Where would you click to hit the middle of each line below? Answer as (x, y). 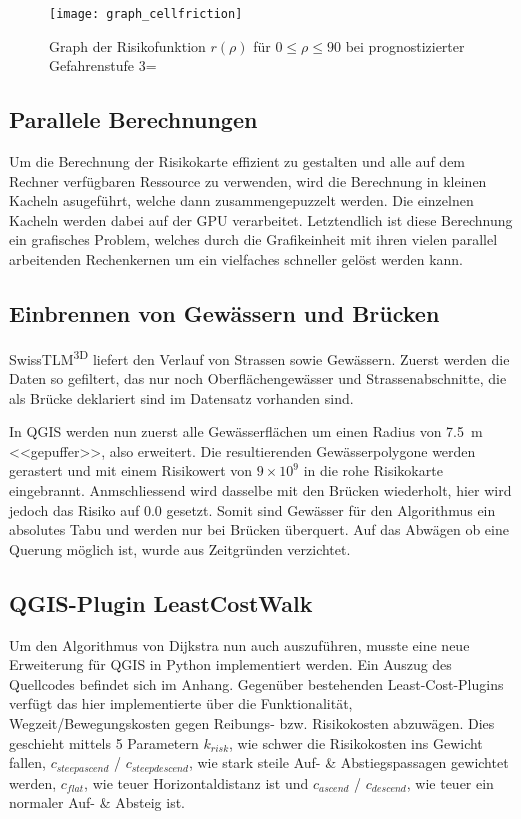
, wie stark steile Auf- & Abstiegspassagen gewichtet (348, 762)
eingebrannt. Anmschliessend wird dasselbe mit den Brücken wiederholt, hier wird (260, 490)
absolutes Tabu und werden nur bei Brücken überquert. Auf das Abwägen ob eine (259, 529)
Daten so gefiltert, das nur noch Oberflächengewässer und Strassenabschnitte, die (258, 378)
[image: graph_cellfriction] (146, 14)
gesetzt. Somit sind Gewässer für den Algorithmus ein (331, 509)
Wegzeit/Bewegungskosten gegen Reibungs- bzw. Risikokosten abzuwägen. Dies (252, 722)
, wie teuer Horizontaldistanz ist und (196, 782)
